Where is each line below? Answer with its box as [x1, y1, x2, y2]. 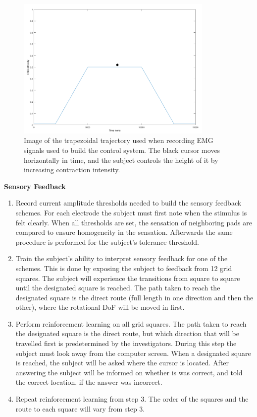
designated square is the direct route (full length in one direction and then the [15, 292, 254, 302]
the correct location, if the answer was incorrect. [15, 377, 162, 387]
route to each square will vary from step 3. [15, 403, 145, 414]
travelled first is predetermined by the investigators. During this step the [15, 338, 237, 348]
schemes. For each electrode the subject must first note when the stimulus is [15, 207, 247, 217]
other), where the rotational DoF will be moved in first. [15, 302, 185, 312]
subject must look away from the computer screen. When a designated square [15, 347, 251, 358]
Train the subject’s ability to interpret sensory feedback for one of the [15, 253, 228, 264]
